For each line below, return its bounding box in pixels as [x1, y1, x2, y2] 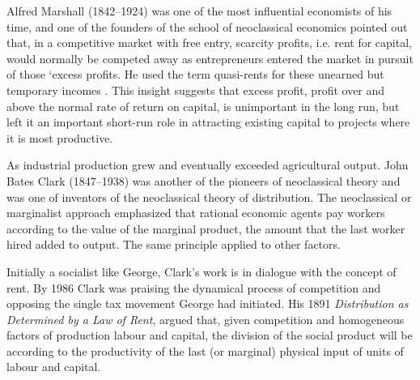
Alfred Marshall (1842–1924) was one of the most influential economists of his [6, 2, 392, 19]
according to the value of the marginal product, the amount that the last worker [6, 220, 405, 237]
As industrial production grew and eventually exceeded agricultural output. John [6, 156, 409, 173]
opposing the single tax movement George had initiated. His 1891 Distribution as [6, 295, 409, 312]
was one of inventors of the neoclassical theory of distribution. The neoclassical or [6, 188, 412, 205]
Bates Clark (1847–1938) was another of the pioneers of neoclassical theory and [6, 172, 401, 189]
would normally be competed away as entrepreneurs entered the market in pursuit [6, 49, 414, 66]
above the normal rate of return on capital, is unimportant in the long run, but [6, 97, 400, 114]
